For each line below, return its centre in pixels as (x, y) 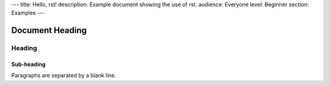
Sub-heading (28, 64)
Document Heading (49, 30)
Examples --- (28, 13)
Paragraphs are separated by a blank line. (64, 76)
